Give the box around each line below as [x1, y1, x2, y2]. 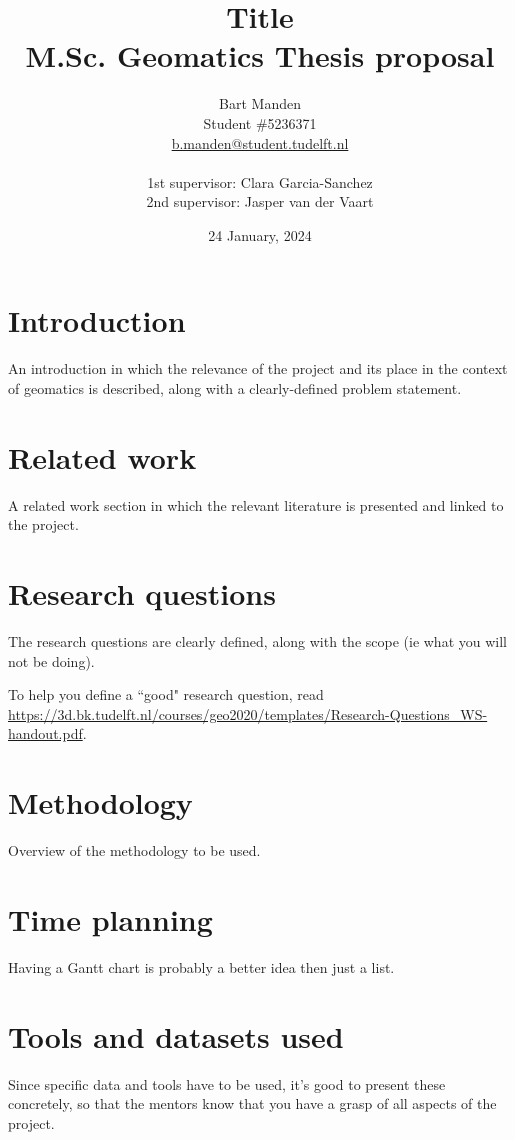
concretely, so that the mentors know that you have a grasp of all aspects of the [8, 1093, 497, 1114]
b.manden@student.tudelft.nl [171, 132, 349, 153]
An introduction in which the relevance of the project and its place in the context [8, 358, 508, 379]
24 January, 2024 [208, 224, 312, 245]
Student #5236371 [203, 112, 317, 133]
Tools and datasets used [8, 1015, 344, 1056]
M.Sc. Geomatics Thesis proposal [25, 35, 495, 76]
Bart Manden [219, 93, 301, 114]
